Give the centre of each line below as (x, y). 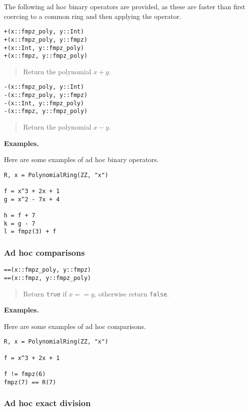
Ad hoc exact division (47, 403)
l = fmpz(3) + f (30, 232)
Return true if (45, 293)
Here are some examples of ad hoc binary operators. (81, 159)
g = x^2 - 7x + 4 (32, 199)
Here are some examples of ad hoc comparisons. (75, 326)
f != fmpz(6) (25, 374)
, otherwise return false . (132, 293)
